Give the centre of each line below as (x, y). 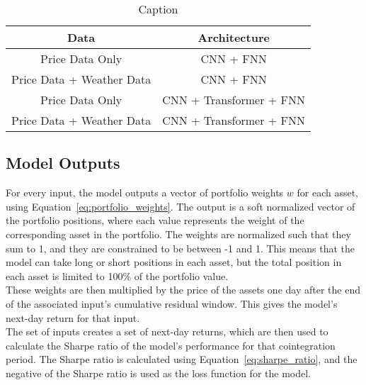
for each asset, (328, 192)
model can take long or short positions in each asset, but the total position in (174, 262)
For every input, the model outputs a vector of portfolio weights (145, 192)
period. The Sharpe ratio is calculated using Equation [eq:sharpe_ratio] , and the (182, 359)
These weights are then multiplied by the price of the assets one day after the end (183, 290)
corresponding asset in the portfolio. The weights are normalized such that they (178, 234)
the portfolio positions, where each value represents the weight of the (155, 220)
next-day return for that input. (73, 317)
